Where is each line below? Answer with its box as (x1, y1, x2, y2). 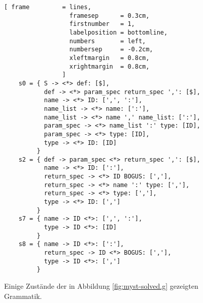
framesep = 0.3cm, (69, 12, 150, 19)
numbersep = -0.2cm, (69, 46, 153, 53)
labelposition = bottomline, (69, 28, 168, 36)
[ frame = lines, (4, 4, 91, 11)
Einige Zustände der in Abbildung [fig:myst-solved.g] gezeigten (4, 281, 198, 291)
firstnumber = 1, (69, 20, 135, 28)
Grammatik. (4, 290, 42, 301)
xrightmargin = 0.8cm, (69, 63, 150, 70)
